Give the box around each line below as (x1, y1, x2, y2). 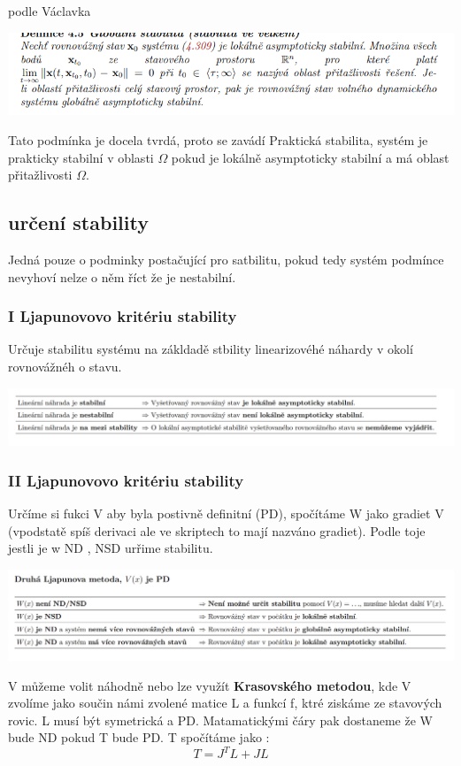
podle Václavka (8, 2, 91, 19)
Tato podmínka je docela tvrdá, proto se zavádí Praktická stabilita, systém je (8, 130, 428, 149)
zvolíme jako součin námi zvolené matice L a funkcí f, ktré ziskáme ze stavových (8, 693, 442, 712)
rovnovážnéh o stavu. (8, 356, 122, 375)
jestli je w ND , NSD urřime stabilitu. (8, 539, 213, 557)
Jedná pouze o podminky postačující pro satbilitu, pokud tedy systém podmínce (8, 249, 444, 268)
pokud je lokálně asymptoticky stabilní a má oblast (171, 148, 449, 166)
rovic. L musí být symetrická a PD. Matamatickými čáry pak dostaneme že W (8, 710, 433, 729)
